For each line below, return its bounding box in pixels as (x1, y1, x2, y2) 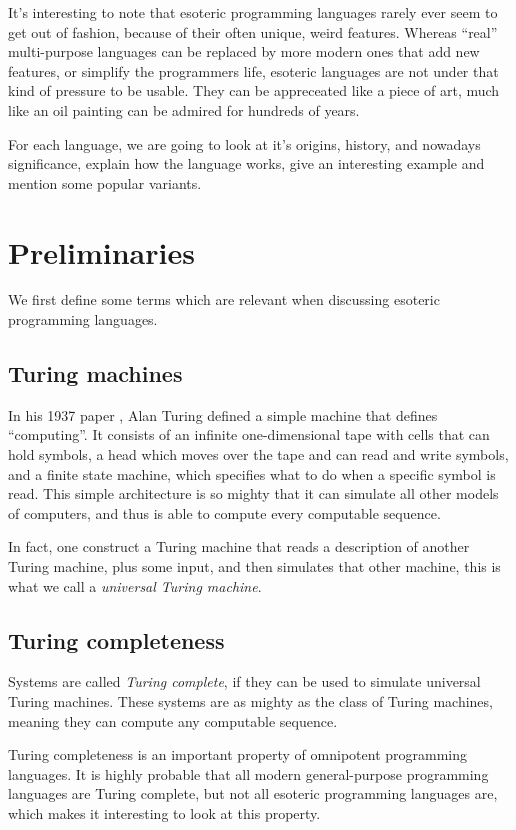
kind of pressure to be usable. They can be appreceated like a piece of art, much (8, 80, 500, 101)
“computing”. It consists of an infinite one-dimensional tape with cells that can (8, 424, 490, 445)
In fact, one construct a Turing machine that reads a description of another (8, 536, 470, 557)
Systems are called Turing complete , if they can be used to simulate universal (8, 671, 481, 692)
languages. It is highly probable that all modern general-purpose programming (8, 763, 489, 784)
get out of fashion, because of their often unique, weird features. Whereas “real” (8, 21, 498, 42)
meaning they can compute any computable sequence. (8, 710, 338, 731)
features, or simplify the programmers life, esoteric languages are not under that (8, 60, 499, 81)
